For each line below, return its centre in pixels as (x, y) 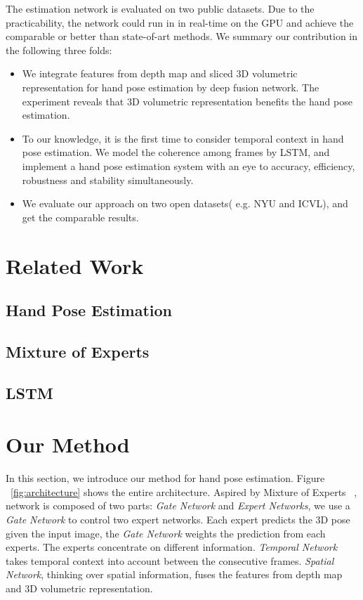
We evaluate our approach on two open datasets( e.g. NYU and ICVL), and (185, 203)
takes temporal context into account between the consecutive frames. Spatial (170, 560)
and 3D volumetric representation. (79, 588)
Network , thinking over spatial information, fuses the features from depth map (174, 574)
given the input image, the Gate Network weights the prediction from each (166, 533)
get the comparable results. (80, 217)
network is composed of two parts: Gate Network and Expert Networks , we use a (178, 506)
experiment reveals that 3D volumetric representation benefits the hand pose (187, 101)
